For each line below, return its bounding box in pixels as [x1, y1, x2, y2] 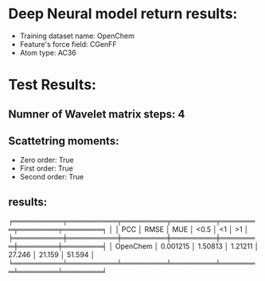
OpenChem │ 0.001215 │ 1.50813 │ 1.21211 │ [115, 241, 259, 251]
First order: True [19, 164, 73, 173]
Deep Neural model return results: [8, 5, 238, 23]
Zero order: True [19, 156, 74, 165]
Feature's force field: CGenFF [19, 39, 117, 48]
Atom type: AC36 [19, 48, 77, 57]
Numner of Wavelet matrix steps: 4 [8, 107, 185, 121]
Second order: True [19, 172, 84, 182]
